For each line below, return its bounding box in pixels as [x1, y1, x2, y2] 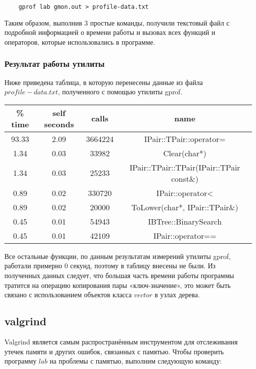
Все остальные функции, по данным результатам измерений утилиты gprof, [4, 251, 231, 261]
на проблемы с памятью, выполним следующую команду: [50, 356, 222, 366]
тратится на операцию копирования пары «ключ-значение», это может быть [4, 280, 231, 290]
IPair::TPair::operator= [144, 133, 226, 144]
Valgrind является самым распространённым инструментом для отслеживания [4, 337, 238, 347]
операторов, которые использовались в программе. [4, 36, 155, 47]
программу [4, 356, 37, 366]
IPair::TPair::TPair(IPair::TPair [129, 161, 240, 173]
